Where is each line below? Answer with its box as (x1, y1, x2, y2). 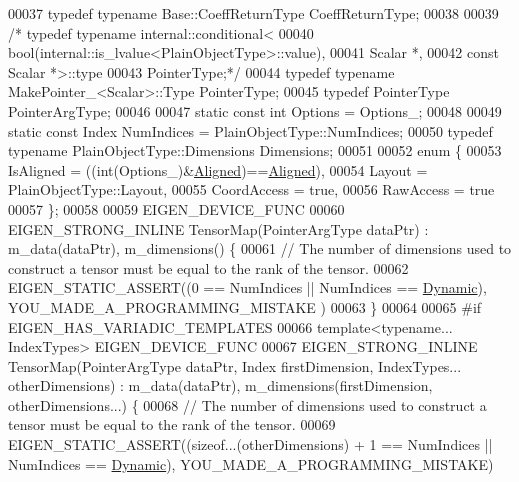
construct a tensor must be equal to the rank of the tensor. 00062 (8, 257, 409, 278)
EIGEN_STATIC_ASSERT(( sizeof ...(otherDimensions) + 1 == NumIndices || (8, 434, 493, 455)
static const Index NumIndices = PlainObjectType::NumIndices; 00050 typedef (8, 120, 493, 141)
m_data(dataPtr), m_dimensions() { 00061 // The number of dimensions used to (8, 238, 512, 259)
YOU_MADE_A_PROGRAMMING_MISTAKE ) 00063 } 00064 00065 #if (8, 296, 482, 317)
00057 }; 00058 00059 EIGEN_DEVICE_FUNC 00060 (8, 198, 345, 219)
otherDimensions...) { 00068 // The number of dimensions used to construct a (8, 394, 487, 415)
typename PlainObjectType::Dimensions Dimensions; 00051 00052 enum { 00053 (8, 140, 502, 161)
